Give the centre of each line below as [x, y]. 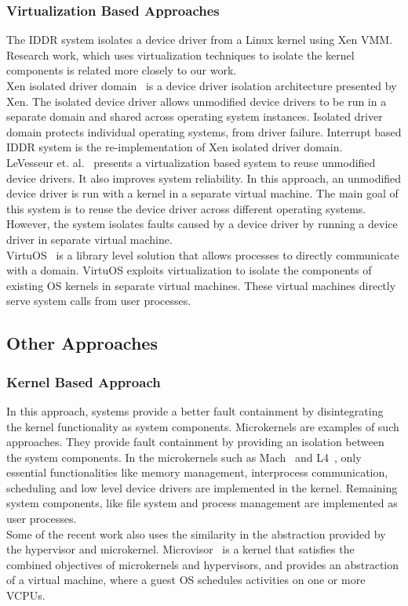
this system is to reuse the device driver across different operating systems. [186, 208]
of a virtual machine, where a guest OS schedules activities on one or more [186, 580]
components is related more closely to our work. [122, 70]
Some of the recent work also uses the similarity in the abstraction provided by [196, 533]
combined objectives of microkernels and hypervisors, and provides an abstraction [203, 564]
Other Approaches [82, 343]
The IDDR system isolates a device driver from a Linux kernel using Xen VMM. [200, 40]
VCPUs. [26, 595]
